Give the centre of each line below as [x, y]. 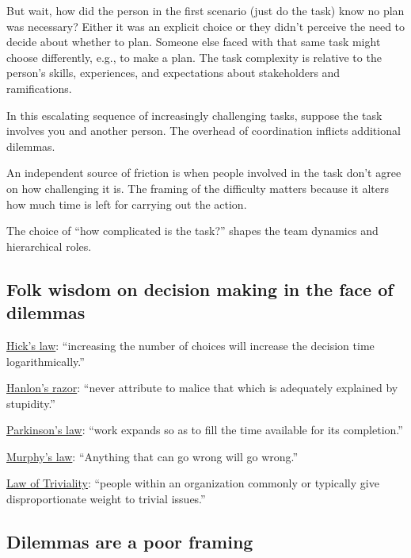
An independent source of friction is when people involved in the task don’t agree [204, 173]
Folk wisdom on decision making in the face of [200, 289]
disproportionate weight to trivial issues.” [106, 499]
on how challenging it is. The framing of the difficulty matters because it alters [198, 188]
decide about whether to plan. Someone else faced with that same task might [194, 42]
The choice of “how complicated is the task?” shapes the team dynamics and [192, 231]
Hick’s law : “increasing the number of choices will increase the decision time [190, 345]
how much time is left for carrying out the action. [127, 204]
